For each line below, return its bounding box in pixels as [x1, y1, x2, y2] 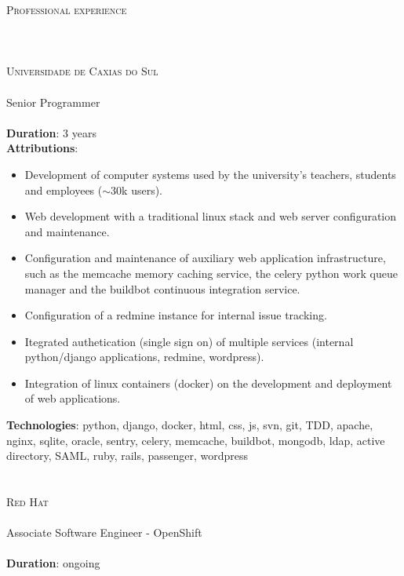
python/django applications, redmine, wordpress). [24, 348, 264, 365]
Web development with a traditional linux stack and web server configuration [24, 208, 397, 224]
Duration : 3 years [6, 124, 96, 140]
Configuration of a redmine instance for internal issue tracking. [24, 307, 327, 323]
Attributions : [6, 140, 78, 156]
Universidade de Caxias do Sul [6, 63, 158, 79]
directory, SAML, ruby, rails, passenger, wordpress [6, 447, 249, 464]
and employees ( [24, 181, 103, 198]
